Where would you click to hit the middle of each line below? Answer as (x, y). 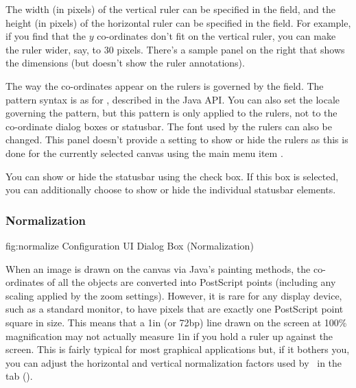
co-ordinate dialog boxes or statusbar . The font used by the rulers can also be (169, 126)
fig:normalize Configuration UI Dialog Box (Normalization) (130, 245)
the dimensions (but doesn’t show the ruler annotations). (125, 63)
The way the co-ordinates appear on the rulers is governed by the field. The (165, 85)
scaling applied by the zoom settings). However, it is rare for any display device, (174, 295)
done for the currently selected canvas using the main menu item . (144, 153)
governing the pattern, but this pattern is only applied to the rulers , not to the (171, 113)
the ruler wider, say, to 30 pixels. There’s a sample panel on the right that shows (175, 49)
